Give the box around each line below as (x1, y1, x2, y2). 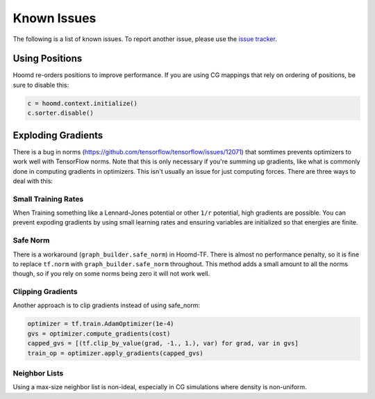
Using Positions (12, 53, 83, 65)
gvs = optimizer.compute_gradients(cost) (27, 329, 171, 337)
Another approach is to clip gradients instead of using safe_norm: (12, 301, 201, 309)
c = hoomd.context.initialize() (27, 99, 138, 107)
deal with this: (12, 177, 53, 185)
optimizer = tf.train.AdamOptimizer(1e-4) (27, 320, 174, 328)
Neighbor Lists (12, 368, 64, 378)
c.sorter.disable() (27, 109, 94, 117)
